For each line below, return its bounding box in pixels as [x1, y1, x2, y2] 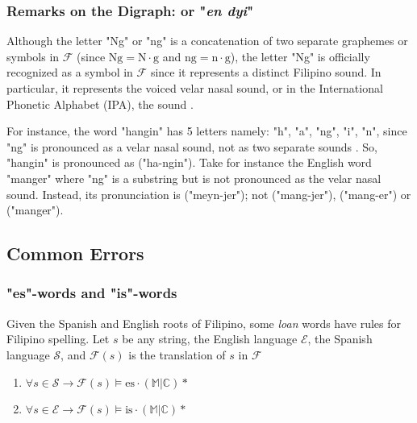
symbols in [6, 48, 60, 64]
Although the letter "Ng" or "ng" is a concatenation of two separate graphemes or [6, 32, 408, 49]
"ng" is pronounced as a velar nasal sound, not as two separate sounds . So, [6, 138, 377, 155]
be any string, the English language [122, 330, 298, 347]
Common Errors [6, 241, 144, 266]
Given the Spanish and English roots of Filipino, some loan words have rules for [6, 314, 401, 331]
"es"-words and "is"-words [6, 283, 177, 303]
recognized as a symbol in [6, 64, 133, 81]
